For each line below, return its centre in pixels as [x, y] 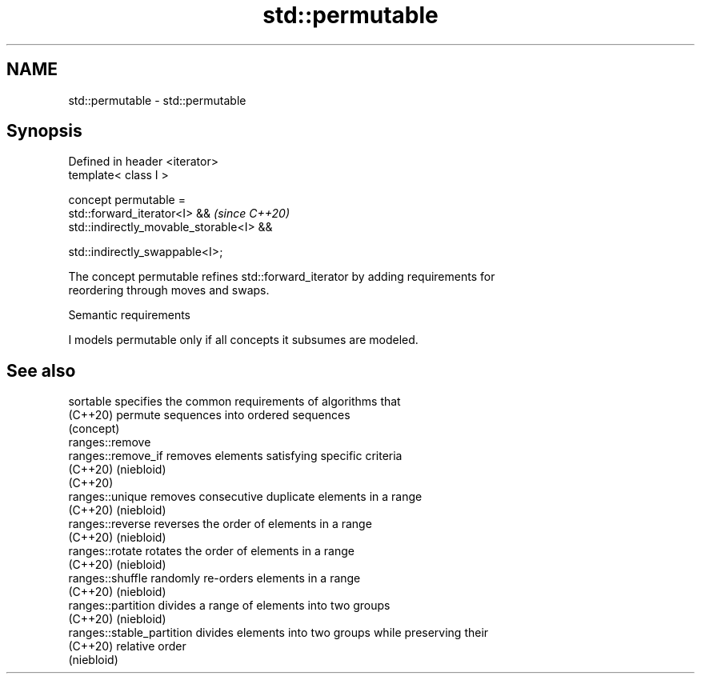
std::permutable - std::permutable [157, 100]
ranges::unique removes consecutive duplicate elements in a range [245, 497]
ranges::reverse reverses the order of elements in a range [220, 524]
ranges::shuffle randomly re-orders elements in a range [214, 578]
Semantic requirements [130, 315]
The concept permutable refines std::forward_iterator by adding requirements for [282, 277]
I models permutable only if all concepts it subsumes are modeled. [243, 340]
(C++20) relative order [127, 646]
